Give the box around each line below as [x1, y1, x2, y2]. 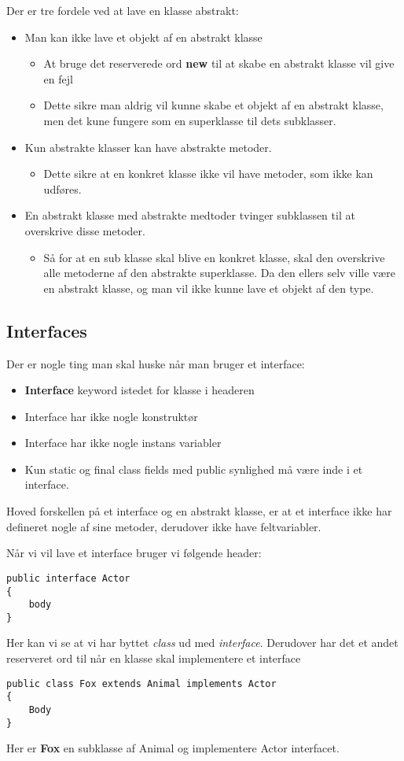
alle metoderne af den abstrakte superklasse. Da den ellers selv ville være [43, 264, 395, 281]
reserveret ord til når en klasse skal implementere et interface [6, 650, 301, 667]
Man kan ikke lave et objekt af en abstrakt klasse [24, 28, 263, 45]
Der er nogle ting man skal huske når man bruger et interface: [6, 355, 305, 371]
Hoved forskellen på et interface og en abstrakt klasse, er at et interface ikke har [6, 503, 392, 519]
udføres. [43, 180, 82, 197]
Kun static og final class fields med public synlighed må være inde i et [24, 460, 363, 477]
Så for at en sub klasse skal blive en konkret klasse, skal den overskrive [43, 249, 385, 265]
